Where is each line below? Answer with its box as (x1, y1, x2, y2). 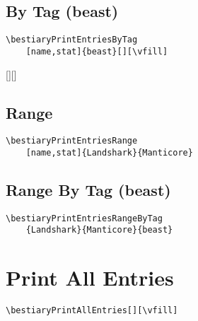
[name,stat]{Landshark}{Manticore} (25, 147, 193, 158)
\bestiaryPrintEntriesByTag (6, 35, 138, 45)
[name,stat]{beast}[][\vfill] (25, 46, 168, 57)
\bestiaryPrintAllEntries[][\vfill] (6, 305, 178, 316)
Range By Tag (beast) (6, 179, 171, 201)
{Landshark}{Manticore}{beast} (25, 225, 173, 235)
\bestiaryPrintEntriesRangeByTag (6, 213, 163, 223)
